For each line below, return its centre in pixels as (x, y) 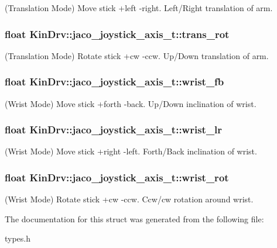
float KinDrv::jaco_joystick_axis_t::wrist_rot (117, 177)
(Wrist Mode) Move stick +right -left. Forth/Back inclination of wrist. (131, 151)
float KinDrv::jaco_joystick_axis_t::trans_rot (117, 34)
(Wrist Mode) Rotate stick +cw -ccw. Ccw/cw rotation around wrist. (129, 199)
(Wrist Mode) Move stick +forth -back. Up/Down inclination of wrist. (131, 103)
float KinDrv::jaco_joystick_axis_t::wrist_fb (114, 82)
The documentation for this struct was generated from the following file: (134, 218)
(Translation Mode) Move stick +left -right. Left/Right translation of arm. (139, 8)
